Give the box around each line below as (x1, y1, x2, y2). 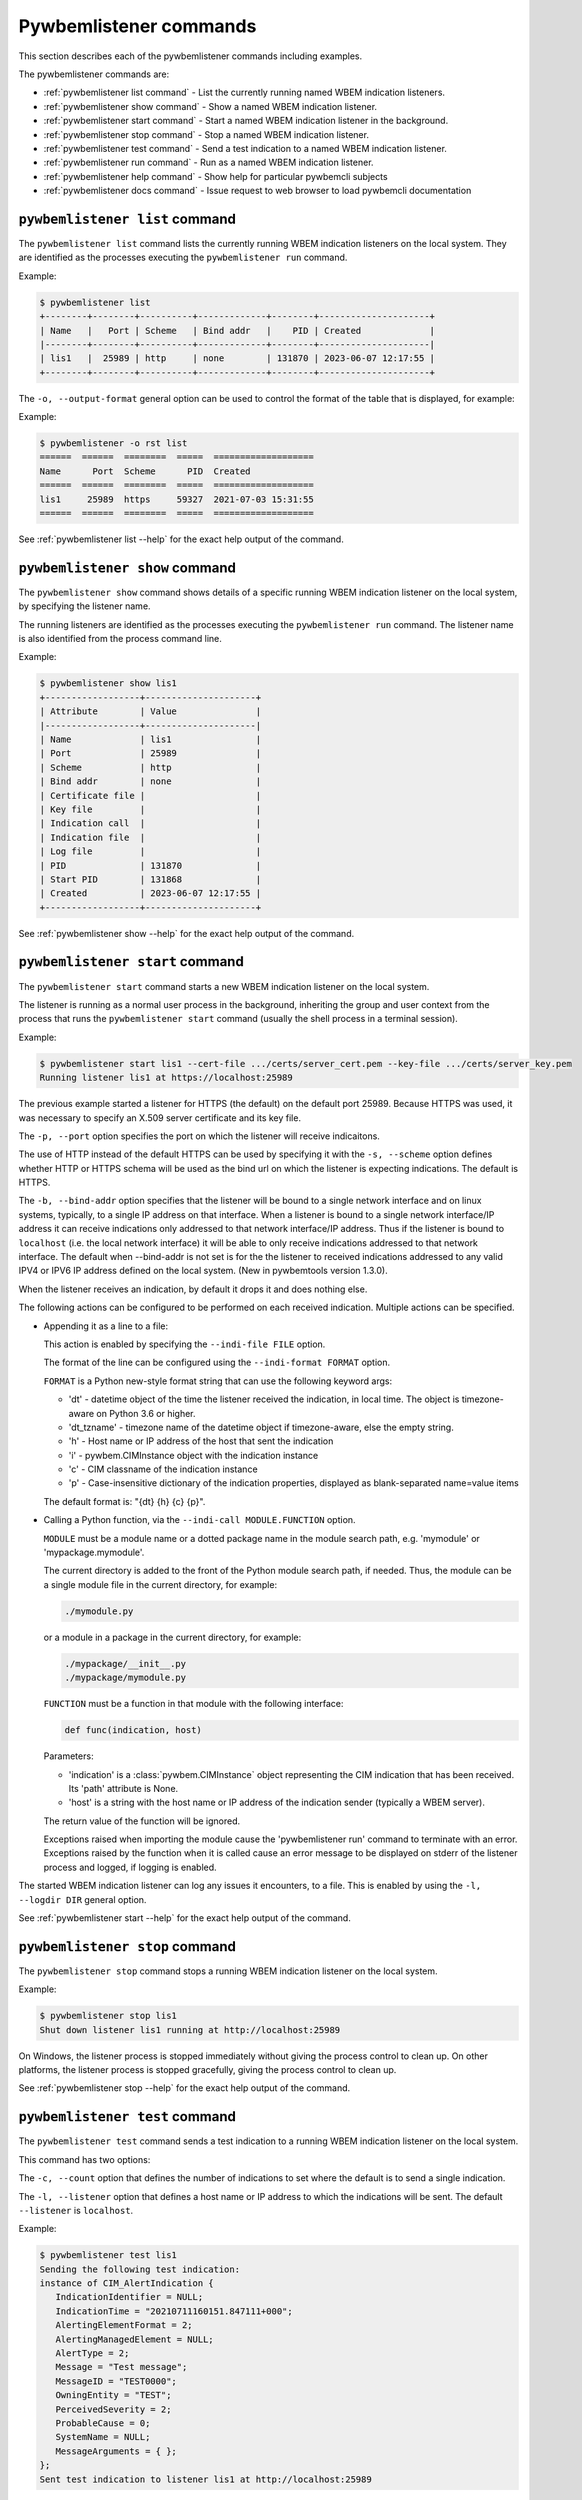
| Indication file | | (39, 831, 262, 843)
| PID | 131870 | (39, 860, 262, 871)
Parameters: (43, 1750, 94, 1762)
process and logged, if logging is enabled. (43, 1861, 217, 1873)
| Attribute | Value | (39, 706, 262, 717)
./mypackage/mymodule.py (64, 1672, 187, 1684)
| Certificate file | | (39, 790, 262, 801)
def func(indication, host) (64, 1725, 202, 1736)
